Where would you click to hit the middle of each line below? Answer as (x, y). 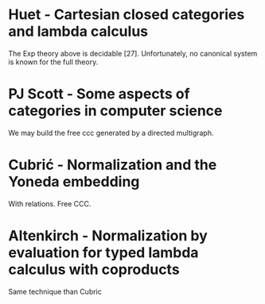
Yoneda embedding (74, 182)
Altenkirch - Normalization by (108, 236)
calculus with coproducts (94, 269)
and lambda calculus (78, 31)
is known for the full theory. (53, 62)
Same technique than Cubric (55, 291)
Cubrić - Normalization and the (113, 165)
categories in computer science (115, 111)
